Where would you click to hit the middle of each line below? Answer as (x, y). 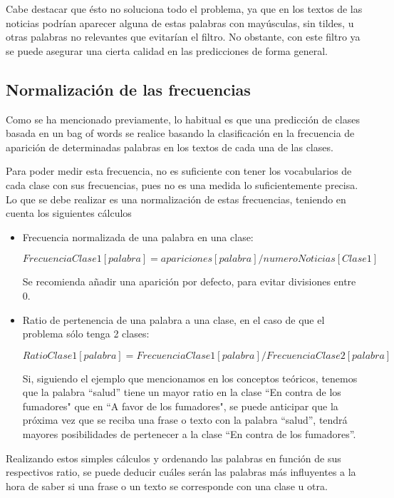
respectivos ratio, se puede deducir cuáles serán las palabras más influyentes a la (181, 472)
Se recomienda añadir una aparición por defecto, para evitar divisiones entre (189, 281)
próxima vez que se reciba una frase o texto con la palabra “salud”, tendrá (185, 420)
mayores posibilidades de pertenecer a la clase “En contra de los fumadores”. (189, 434)
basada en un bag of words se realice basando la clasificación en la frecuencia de (180, 133)
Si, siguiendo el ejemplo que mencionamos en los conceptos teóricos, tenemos (190, 378)
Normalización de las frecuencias (128, 89)
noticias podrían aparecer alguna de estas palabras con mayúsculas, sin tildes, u (180, 22)
